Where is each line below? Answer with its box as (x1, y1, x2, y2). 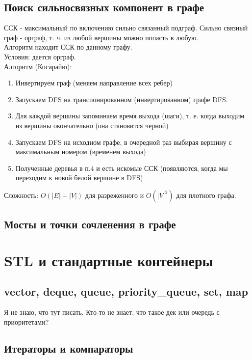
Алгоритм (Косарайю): (4, 61, 72, 71)
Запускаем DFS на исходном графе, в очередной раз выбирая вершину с (15, 137, 232, 147)
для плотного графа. (176, 190, 236, 200)
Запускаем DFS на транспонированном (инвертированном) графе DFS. (15, 94, 228, 104)
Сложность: (4, 190, 39, 200)
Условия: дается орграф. (4, 51, 76, 61)
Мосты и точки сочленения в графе (4, 217, 176, 232)
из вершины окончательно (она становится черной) (15, 120, 169, 130)
